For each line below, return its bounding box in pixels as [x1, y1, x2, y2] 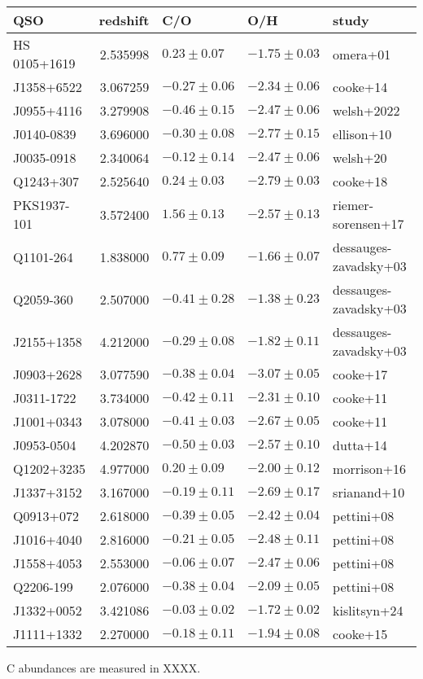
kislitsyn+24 [333, 601, 403, 620]
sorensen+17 [333, 214, 404, 233]
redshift [98, 11, 150, 29]
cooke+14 [333, 77, 388, 96]
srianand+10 [333, 483, 405, 502]
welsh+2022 [333, 101, 400, 120]
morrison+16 [333, 459, 407, 478]
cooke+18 [333, 172, 388, 191]
